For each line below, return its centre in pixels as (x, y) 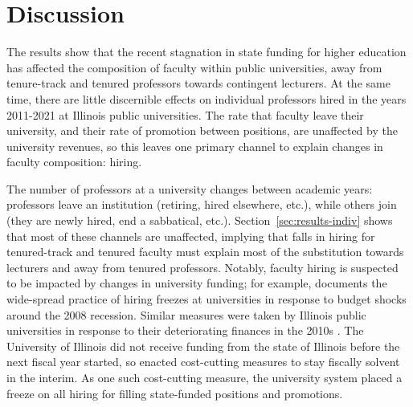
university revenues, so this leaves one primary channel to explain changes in (195, 146)
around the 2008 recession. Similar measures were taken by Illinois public (186, 314)
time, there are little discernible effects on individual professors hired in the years (206, 98)
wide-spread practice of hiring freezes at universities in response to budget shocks (206, 299)
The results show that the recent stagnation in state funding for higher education (206, 52)
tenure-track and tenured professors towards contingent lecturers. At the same (198, 83)
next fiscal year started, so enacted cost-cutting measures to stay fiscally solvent (203, 362)
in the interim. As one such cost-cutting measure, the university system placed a (204, 377)
